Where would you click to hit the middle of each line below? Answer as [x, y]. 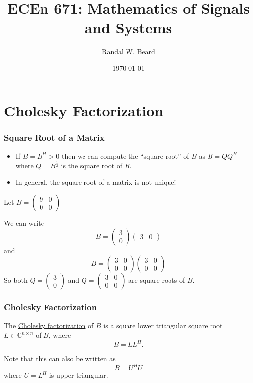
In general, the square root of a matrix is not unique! [96, 182]
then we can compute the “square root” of [125, 155]
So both [16, 280]
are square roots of [157, 280]
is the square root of [92, 165]
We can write [24, 223]
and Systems [128, 27]
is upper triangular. [79, 375]
